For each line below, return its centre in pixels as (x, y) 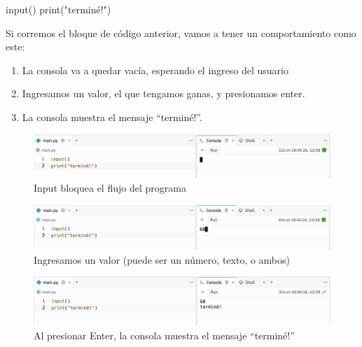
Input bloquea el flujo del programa (110, 188)
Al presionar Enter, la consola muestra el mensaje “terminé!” (164, 335)
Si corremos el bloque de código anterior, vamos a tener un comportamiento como (181, 33)
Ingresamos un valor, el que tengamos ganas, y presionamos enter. (163, 93)
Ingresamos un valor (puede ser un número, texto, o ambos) (162, 259)
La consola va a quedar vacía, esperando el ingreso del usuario (155, 70)
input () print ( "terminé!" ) (58, 9)
